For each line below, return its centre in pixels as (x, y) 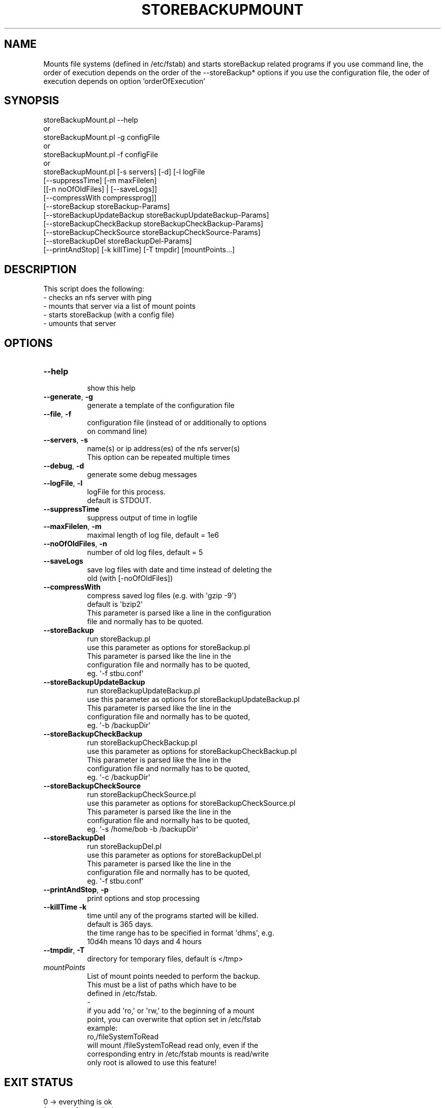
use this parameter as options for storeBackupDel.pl (174, 855)
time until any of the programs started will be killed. (173, 916)
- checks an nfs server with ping (98, 298)
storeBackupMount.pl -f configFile (101, 155)
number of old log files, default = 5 (145, 552)
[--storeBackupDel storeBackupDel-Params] (118, 241)
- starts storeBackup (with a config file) (109, 315)
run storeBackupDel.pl (124, 847)
